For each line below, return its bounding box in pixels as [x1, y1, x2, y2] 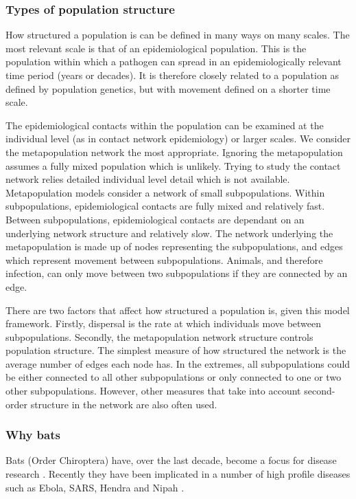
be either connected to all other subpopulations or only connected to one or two [5, 370, 342, 384]
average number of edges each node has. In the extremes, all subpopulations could [5, 356, 351, 370]
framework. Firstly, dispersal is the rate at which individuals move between [5, 316, 322, 331]
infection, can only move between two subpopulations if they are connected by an [5, 266, 348, 280]
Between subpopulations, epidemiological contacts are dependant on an [5, 212, 305, 226]
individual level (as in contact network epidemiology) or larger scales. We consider [5, 131, 351, 146]
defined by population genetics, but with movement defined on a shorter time [5, 81, 331, 96]
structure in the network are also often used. [30, 397, 217, 411]
